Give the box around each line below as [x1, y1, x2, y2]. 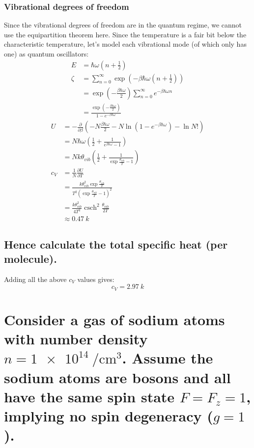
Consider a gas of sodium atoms [4, 309, 225, 329]
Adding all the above [4, 274, 67, 284]
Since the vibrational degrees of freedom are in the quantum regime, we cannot [4, 20, 242, 30]
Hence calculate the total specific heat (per [4, 236, 228, 252]
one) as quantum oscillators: [4, 49, 89, 58]
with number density [4, 329, 148, 349]
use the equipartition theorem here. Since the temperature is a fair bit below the [4, 29, 247, 39]
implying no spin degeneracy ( [4, 405, 213, 425]
